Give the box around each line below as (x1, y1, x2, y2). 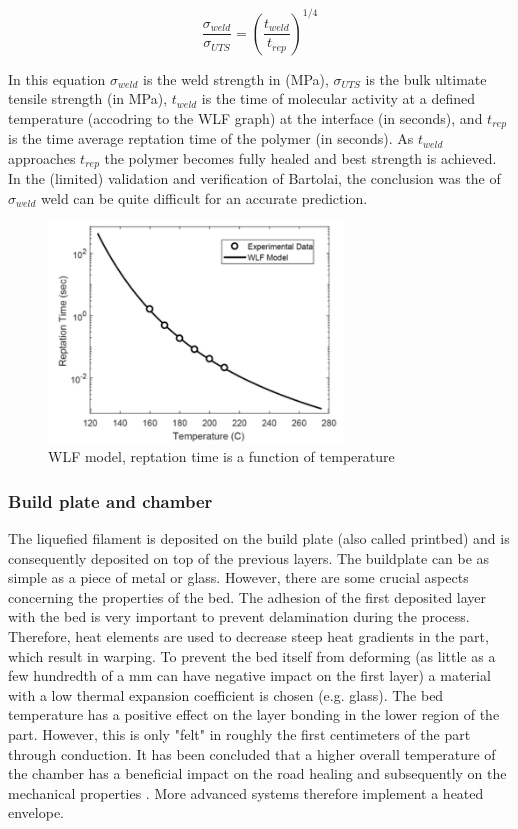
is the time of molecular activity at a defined (201, 88, 475, 109)
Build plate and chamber (8, 488, 213, 513)
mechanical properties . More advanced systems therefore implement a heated (8, 782, 484, 803)
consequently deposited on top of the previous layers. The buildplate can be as (8, 547, 490, 568)
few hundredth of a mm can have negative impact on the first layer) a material (8, 665, 491, 686)
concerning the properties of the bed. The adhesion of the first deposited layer (8, 586, 487, 607)
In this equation (8, 68, 106, 89)
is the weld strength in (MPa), (143, 68, 329, 89)
